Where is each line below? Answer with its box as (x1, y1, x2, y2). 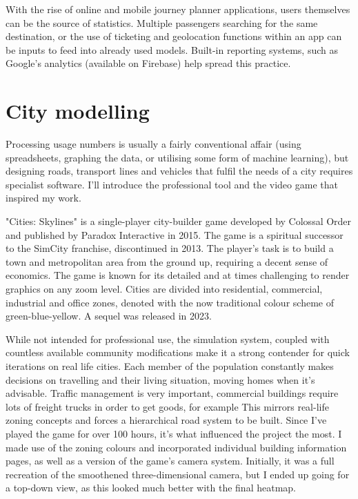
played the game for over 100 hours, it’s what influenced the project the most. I (6, 426, 342, 440)
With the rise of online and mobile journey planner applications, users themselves (6, 2, 350, 16)
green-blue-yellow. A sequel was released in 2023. (6, 309, 212, 323)
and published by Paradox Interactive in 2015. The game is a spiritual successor (6, 227, 344, 242)
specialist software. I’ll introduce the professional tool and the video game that (6, 177, 338, 191)
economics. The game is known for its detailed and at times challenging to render (6, 268, 350, 282)
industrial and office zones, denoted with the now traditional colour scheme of (6, 295, 334, 309)
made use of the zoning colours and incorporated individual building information (6, 440, 347, 454)
